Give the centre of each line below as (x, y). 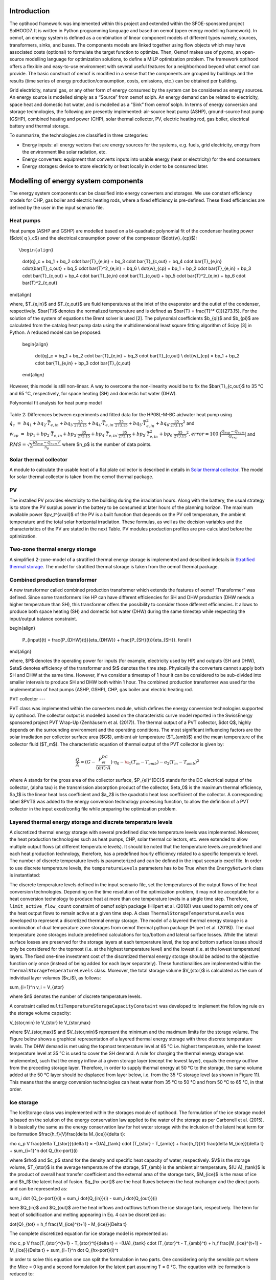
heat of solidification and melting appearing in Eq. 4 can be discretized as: (88, 1215)
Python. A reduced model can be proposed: (55, 332)
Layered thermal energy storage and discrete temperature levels (91, 822)
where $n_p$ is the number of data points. (107, 444)
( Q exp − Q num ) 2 (47, 442)
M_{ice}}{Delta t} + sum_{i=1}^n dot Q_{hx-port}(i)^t (64, 1250)
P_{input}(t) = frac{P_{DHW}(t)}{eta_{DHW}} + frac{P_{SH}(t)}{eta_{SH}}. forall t (107, 639)
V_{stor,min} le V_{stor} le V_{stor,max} (50, 1022)
